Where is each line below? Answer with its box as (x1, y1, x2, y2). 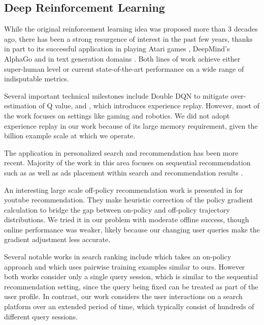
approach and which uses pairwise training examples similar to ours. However (4, 261, 245, 272)
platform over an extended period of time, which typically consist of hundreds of (4, 301, 254, 312)
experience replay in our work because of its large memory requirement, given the (4, 120, 258, 131)
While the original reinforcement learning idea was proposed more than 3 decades (4, 23, 258, 34)
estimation (4, 100, 37, 111)
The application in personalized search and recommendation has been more (4, 147, 239, 158)
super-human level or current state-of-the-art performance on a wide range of (4, 63, 244, 74)
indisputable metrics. (4, 73, 69, 84)
